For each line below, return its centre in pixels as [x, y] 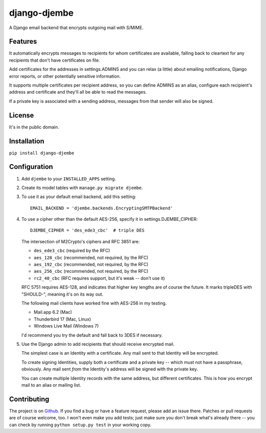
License [21, 115]
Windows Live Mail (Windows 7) [66, 326]
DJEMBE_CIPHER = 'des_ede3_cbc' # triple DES [87, 231]
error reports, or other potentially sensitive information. [65, 76]
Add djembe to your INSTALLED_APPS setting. [69, 179]
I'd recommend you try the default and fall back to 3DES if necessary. [92, 335]
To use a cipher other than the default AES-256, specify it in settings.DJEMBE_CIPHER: [110, 219]
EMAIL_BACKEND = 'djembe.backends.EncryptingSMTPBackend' [102, 208]
